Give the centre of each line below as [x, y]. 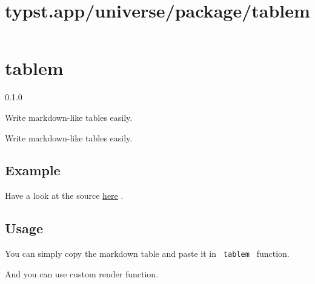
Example [33, 170]
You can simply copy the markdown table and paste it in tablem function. [147, 253]
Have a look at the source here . [64, 195]
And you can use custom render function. [82, 273]
